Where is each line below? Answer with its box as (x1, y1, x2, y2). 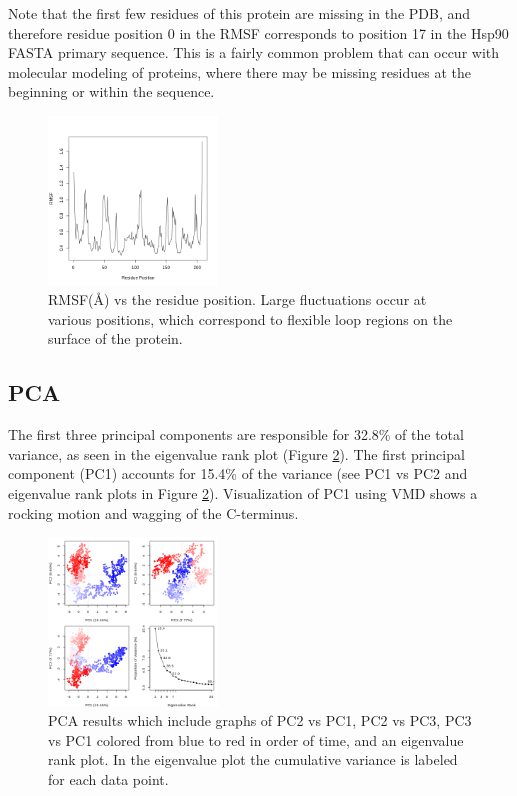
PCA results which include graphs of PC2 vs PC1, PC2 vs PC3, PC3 (48, 710, 472, 731)
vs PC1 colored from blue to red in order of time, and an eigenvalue (48, 729, 464, 750)
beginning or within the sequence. (8, 81, 215, 102)
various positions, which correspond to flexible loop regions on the (48, 308, 453, 329)
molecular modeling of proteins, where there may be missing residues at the (8, 61, 471, 82)
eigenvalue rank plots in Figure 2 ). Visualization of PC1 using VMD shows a (8, 482, 478, 503)
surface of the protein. (48, 328, 183, 349)
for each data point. (48, 769, 169, 790)
